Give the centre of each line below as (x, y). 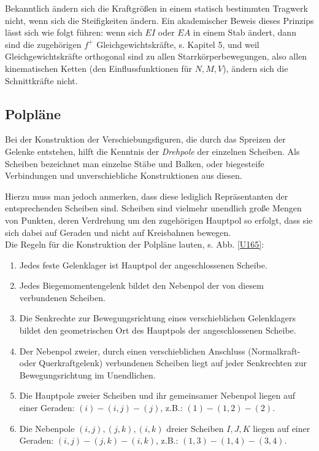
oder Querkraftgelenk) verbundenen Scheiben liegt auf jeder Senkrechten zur (163, 363)
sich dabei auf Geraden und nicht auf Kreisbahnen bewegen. (118, 232)
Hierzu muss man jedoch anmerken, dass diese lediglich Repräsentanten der (147, 196)
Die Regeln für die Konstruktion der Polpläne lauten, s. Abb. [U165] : (135, 244)
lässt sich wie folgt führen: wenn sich (74, 32)
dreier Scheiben (195, 428)
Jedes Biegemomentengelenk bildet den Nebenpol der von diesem (141, 285)
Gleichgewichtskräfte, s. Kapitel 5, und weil (178, 44)
